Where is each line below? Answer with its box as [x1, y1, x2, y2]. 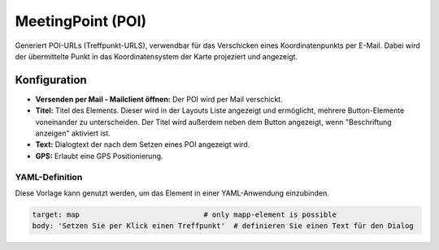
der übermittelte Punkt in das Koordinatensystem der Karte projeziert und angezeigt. [15, 51, 298, 61]
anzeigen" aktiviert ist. [35, 128, 111, 138]
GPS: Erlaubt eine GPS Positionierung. [35, 151, 163, 161]
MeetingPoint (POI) [15, 12, 147, 30]
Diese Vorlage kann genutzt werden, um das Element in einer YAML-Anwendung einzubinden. [15, 187, 329, 198]
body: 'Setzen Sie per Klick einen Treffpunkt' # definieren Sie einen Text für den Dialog [32, 222, 414, 231]
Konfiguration [15, 73, 87, 87]
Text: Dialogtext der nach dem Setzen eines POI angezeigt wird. [35, 140, 250, 149]
